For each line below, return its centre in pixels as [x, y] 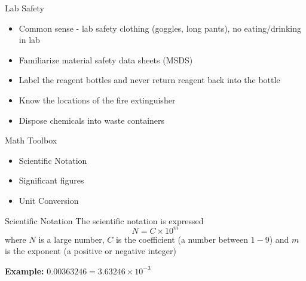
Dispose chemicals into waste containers [92, 120]
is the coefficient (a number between [182, 239]
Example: [25, 271]
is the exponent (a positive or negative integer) [91, 251]
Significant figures [51, 180]
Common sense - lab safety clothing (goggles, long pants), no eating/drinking [160, 28]
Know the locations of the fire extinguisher [97, 100]
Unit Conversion [49, 200]
